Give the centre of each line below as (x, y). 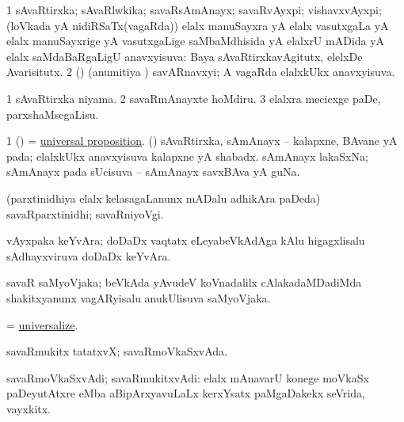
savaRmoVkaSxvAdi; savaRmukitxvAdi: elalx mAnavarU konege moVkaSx (188, 377)
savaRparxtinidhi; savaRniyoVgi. (85, 213)
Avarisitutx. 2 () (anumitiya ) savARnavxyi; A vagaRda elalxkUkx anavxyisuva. (201, 72)
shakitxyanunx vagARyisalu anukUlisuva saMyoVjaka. (139, 297)
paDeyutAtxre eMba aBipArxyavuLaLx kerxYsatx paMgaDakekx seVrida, (186, 393)
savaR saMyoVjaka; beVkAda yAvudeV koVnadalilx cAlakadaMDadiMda (184, 282)
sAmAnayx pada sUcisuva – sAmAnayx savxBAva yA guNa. (153, 171)
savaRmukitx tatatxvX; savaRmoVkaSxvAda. (117, 351)
